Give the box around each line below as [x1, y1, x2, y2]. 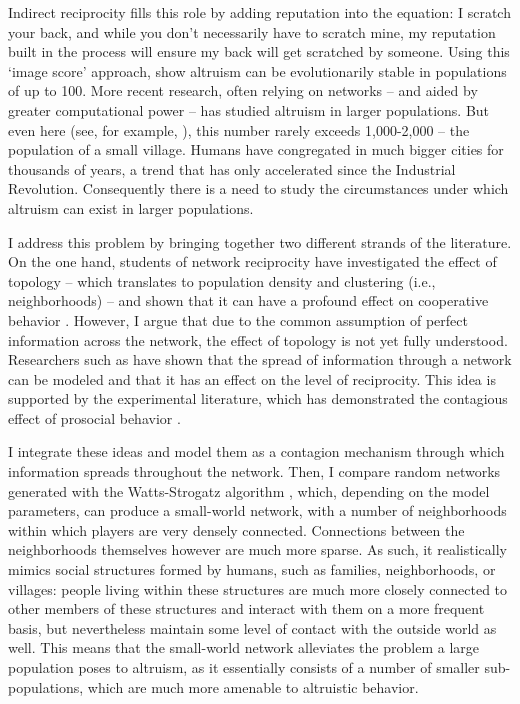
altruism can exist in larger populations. [8, 197, 254, 218]
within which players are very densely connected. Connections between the [8, 519, 465, 540]
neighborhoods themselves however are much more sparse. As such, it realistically [8, 539, 507, 560]
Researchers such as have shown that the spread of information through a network [8, 349, 512, 370]
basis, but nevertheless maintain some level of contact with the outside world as [8, 617, 497, 638]
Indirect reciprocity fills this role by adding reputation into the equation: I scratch [8, 2, 511, 22]
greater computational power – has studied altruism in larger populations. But [8, 99, 490, 120]
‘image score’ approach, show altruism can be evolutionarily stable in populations [8, 60, 507, 81]
